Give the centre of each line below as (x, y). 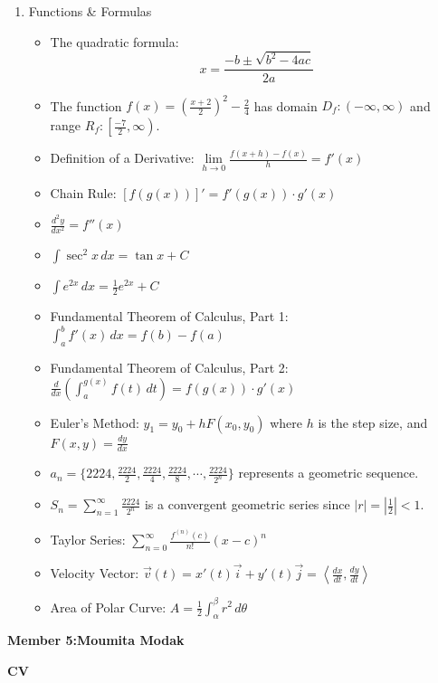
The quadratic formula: (114, 41)
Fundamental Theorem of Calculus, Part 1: (169, 316)
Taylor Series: (88, 540)
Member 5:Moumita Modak (96, 640)
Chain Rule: (83, 192)
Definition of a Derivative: (122, 158)
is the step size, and (373, 422)
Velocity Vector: (95, 573)
